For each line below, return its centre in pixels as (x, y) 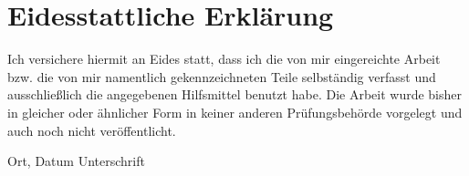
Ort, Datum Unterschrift (76, 161)
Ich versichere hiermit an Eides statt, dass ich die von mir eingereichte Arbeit (224, 59)
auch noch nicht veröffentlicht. (92, 130)
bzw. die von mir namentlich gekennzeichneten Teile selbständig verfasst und (222, 76)
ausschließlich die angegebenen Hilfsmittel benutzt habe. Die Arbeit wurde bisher (235, 94)
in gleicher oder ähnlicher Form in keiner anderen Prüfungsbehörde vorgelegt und (235, 112)
